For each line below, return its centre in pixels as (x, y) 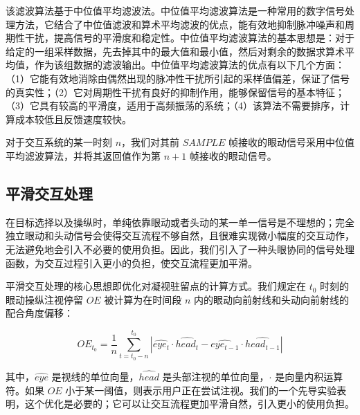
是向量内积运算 (309, 377)
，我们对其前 (151, 142)
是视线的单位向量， (95, 377)
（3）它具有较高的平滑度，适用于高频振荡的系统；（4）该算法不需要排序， (173, 105)
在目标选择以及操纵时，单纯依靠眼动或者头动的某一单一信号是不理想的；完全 (180, 222)
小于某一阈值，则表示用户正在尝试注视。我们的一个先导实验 (201, 390)
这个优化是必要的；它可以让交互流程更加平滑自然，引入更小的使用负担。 (189, 404)
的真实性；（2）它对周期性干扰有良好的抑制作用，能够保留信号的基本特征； (175, 92)
